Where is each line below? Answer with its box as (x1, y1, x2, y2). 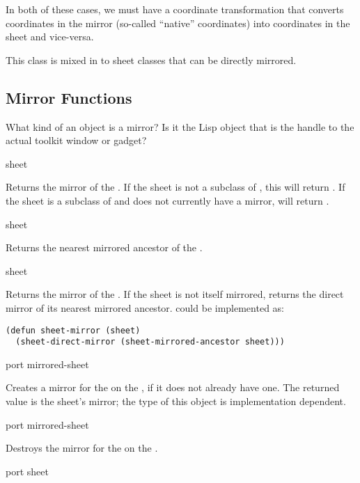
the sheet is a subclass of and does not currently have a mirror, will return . (6, 193, 329, 207)
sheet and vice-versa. (6, 29, 94, 44)
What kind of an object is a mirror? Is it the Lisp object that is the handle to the (6, 119, 354, 134)
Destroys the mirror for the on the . (6, 441, 158, 455)
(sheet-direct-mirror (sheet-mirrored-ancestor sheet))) (15, 337, 285, 347)
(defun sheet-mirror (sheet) (6, 325, 141, 335)
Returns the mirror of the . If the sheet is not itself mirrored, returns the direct (6, 287, 344, 301)
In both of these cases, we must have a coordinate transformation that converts (6, 2, 344, 16)
